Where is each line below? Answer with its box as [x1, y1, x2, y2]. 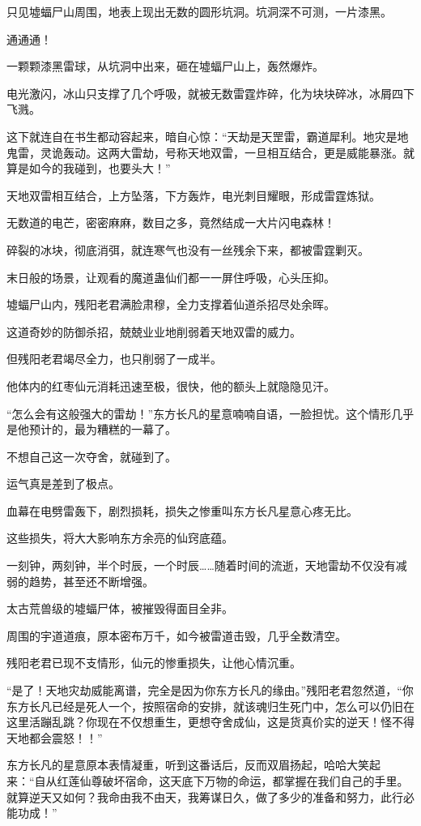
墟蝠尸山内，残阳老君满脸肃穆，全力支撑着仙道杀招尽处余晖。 [6, 296, 335, 313]
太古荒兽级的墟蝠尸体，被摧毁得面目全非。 [6, 600, 233, 617]
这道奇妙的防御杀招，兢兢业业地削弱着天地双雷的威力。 [6, 323, 301, 340]
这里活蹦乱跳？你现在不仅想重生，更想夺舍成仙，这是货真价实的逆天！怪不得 [6, 713, 415, 730]
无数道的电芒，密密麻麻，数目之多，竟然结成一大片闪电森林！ [6, 214, 335, 231]
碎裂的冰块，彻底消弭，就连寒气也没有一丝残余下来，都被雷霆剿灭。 [6, 241, 369, 258]
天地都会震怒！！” [6, 729, 103, 746]
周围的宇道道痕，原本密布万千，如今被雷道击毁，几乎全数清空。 [6, 627, 347, 644]
